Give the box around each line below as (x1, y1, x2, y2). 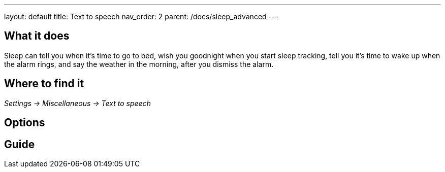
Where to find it (4, 77, 84, 90)
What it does (4, 29, 70, 43)
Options (4, 116, 45, 129)
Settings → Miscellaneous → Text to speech (4, 98, 151, 108)
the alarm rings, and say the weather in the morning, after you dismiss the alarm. (4, 59, 274, 68)
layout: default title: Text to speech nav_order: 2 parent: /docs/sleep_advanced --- (4, 12, 278, 21)
